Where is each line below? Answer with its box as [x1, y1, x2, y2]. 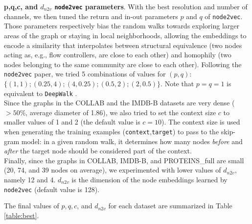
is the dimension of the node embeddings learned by [71, 174, 228, 184]
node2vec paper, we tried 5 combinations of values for [4, 69, 166, 79]
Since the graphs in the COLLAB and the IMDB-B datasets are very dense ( [4, 98, 235, 108]
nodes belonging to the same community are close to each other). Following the [4, 59, 242, 69]
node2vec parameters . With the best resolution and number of [54, 1, 248, 11]
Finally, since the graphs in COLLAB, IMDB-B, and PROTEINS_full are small [4, 155, 244, 165]
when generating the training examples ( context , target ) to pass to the [4, 126, 219, 136]
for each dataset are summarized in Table [108, 200, 232, 211]
